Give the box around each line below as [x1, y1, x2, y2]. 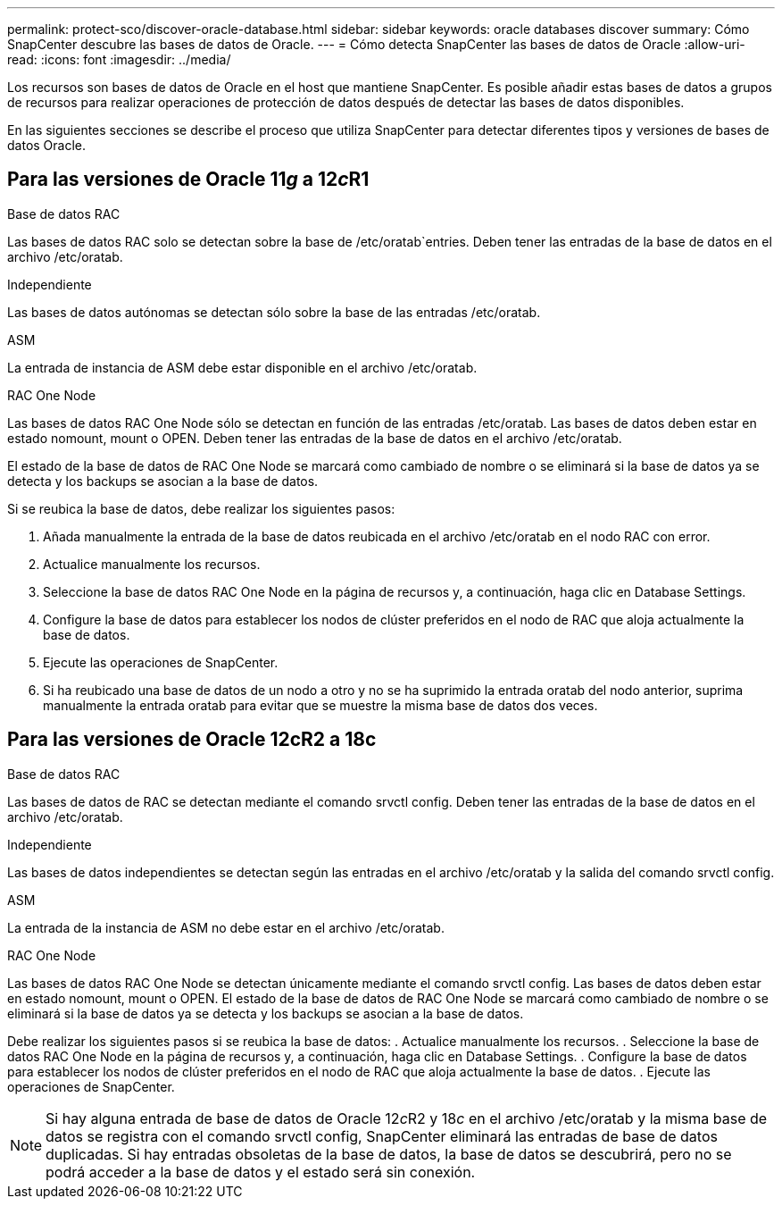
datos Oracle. [7, 138, 87, 153]
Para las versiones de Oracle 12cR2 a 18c [7, 728, 377, 751]
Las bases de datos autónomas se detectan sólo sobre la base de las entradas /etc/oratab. [7, 304, 541, 320]
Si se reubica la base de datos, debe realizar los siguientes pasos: [7, 500, 395, 516]
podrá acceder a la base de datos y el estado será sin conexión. [46, 1162, 476, 1181]
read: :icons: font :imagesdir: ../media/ [7, 52, 231, 67]
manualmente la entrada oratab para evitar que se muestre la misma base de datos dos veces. [43, 697, 598, 713]
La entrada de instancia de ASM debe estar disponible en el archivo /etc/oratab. [7, 359, 478, 375]
